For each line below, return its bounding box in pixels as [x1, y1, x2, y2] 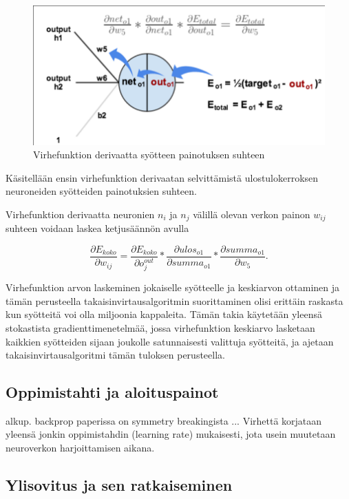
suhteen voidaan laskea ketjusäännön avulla [6, 221, 189, 235]
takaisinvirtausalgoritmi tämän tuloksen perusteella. [6, 348, 225, 362]
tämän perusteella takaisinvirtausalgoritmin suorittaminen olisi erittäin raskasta [6, 293, 343, 308]
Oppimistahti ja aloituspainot [6, 381, 219, 403]
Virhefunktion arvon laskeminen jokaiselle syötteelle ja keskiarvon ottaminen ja [6, 280, 339, 295]
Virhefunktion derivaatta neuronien [6, 206, 155, 221]
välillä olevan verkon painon [193, 206, 310, 221]
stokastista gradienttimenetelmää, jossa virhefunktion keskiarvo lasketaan [6, 320, 315, 335]
